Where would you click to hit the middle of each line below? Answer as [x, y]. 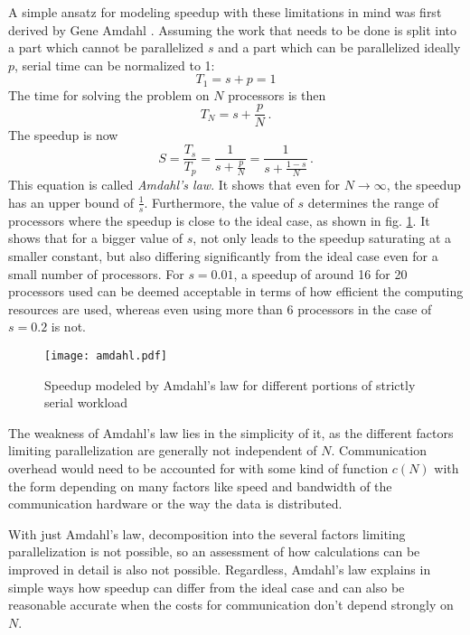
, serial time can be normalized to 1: [115, 65]
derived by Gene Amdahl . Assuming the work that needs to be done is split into [232, 29]
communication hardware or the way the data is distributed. [175, 504]
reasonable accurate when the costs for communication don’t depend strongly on [231, 605]
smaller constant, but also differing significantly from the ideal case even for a [223, 255]
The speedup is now [63, 135]
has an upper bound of [71, 202]
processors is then [277, 94]
